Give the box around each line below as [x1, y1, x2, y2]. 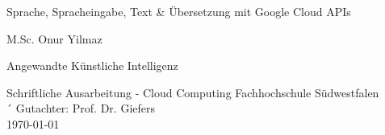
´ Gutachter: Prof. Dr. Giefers [6, 100, 156, 117]
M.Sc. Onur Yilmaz [6, 30, 103, 47]
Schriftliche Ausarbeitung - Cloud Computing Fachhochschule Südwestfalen [6, 84, 379, 100]
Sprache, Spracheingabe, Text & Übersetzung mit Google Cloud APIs [6, 3, 351, 19]
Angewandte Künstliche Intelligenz [6, 57, 178, 74]
